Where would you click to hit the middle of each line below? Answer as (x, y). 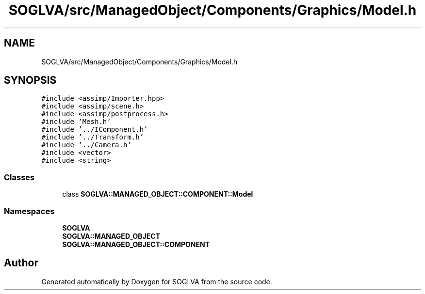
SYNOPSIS (30, 80)
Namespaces (29, 211)
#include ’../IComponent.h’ (95, 130)
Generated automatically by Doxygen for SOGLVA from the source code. (157, 281)
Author (21, 263)
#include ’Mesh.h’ (76, 122)
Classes (19, 177)
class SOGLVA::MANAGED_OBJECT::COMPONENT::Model (158, 194)
